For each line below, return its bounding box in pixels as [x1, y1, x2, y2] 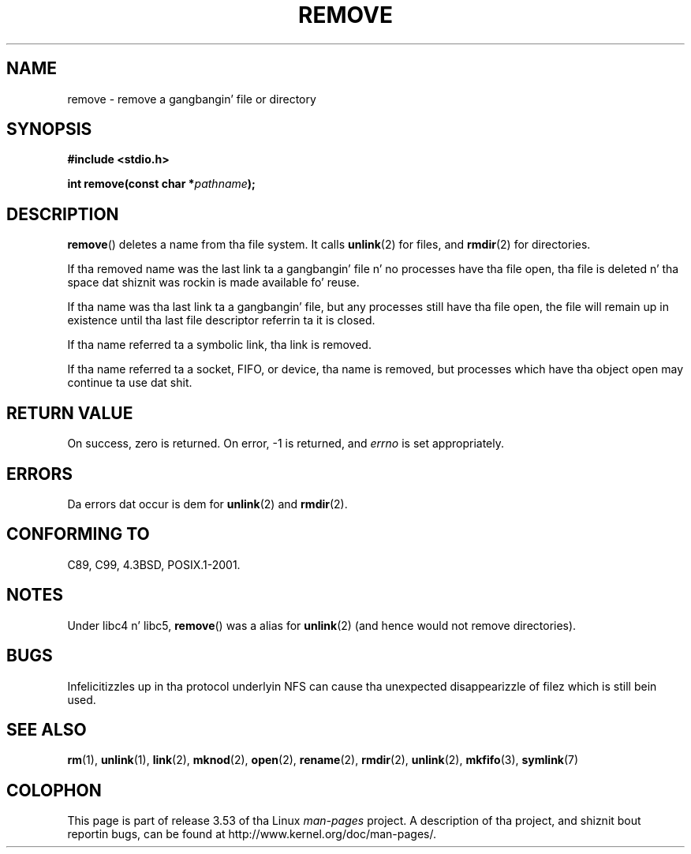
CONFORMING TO [6, 524, 150, 545]
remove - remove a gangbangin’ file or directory [67, 92, 316, 106]
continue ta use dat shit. [67, 376, 192, 390]
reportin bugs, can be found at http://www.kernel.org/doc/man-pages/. [67, 827, 437, 841]
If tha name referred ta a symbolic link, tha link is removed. [67, 338, 372, 352]
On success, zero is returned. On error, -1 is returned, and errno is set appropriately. [67, 436, 504, 451]
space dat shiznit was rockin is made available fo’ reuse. [67, 275, 360, 290]
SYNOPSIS [6, 119, 92, 140]
